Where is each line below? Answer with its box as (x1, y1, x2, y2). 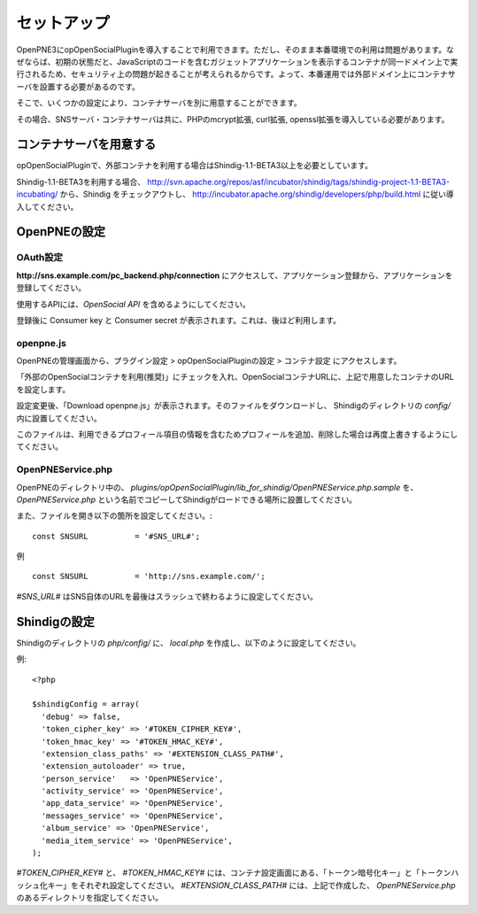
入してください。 (16, 201, 79, 212)
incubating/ (16, 189, 58, 199)
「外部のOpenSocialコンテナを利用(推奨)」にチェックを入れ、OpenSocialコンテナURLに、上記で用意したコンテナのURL (16, 372, 455, 383)
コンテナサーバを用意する (16, 137, 157, 152)
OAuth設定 (16, 251, 64, 264)
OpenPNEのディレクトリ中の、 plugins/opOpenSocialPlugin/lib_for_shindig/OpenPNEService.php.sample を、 (16, 482, 419, 492)
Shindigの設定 (16, 614, 95, 629)
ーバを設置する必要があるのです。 (16, 81, 141, 92)
